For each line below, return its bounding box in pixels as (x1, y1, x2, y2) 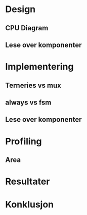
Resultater (5, 176, 50, 187)
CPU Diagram (5, 24, 49, 32)
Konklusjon (5, 199, 54, 210)
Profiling (5, 135, 42, 147)
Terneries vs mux (5, 81, 62, 89)
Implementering (5, 61, 74, 73)
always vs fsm (5, 98, 52, 106)
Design (5, 4, 36, 15)
